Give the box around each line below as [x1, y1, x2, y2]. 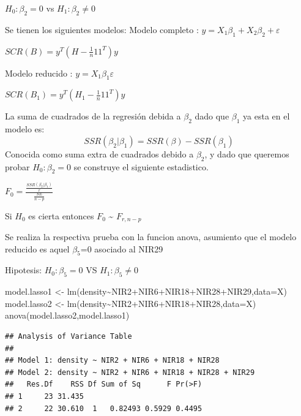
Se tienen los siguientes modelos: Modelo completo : [5, 23, 199, 36]
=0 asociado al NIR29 [80, 242, 163, 255]
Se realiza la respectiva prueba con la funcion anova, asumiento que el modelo [5, 230, 297, 243]
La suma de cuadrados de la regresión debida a [5, 110, 181, 123]
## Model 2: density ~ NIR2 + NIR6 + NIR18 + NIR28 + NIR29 [5, 368, 255, 377]
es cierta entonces [28, 209, 94, 222]
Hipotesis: [5, 263, 42, 276]
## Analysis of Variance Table [5, 332, 132, 341]
